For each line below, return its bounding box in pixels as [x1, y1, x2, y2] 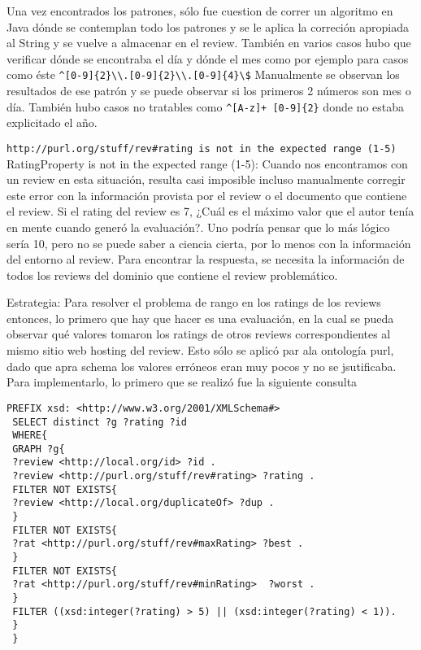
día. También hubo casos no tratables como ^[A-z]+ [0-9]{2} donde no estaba [7, 98, 405, 115]
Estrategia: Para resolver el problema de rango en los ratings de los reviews [7, 294, 381, 311]
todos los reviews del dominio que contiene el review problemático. [7, 266, 338, 283]
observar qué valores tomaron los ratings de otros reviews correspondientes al [7, 325, 391, 342]
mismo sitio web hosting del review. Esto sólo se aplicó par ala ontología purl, [7, 342, 394, 359]
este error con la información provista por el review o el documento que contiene [7, 186, 407, 203]
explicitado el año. [7, 114, 98, 131]
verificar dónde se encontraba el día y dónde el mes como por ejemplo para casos [7, 50, 409, 67]
